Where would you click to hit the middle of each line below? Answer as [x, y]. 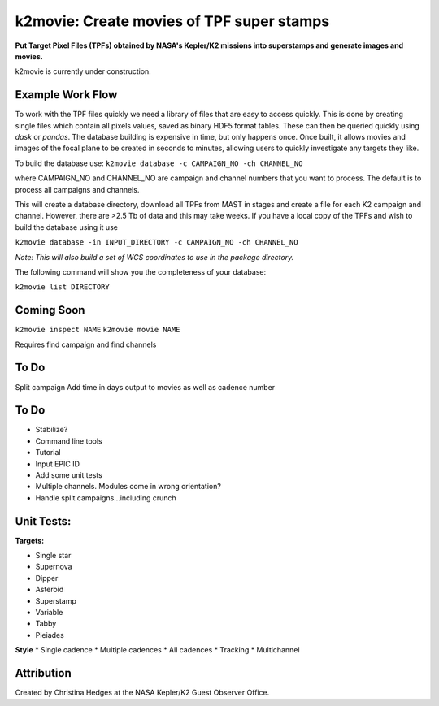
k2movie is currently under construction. [83, 71]
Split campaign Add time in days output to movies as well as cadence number [145, 387]
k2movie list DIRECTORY [62, 287]
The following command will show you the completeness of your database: [141, 271]
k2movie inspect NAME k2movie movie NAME [98, 330]
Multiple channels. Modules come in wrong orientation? [128, 487]
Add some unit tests [69, 474]
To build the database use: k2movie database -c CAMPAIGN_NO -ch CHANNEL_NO [159, 163]
